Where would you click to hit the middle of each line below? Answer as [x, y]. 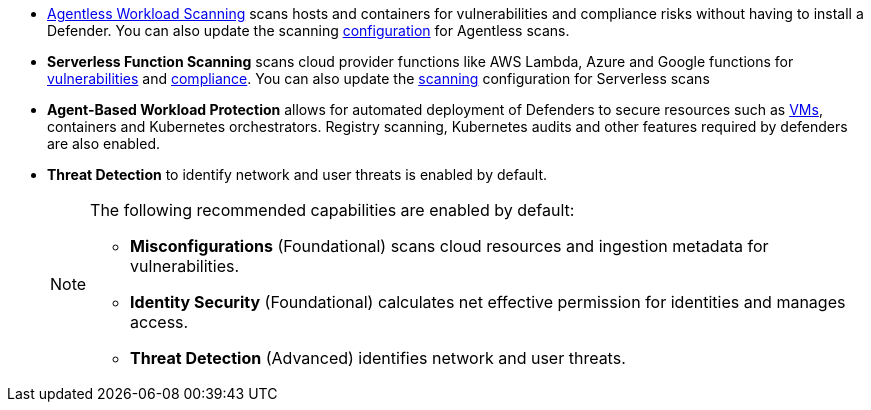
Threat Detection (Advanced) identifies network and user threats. [378, 358]
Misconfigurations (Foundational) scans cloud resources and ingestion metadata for [449, 246]
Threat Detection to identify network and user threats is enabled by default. [297, 174]
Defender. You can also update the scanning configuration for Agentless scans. [308, 30]
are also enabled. [103, 143]
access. [159, 322]
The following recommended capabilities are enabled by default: [332, 210]
